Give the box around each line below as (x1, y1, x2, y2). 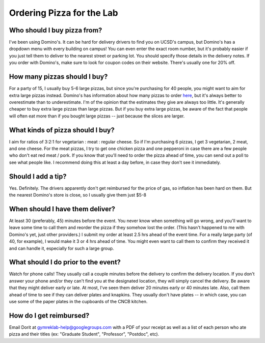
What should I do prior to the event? (9, 258, 121, 266)
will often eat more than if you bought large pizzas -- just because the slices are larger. (9, 113, 185, 119)
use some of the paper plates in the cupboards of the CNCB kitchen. (9, 299, 148, 305)
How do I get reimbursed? (9, 311, 90, 319)
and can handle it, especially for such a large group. (9, 245, 114, 251)
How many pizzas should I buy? (9, 73, 108, 81)
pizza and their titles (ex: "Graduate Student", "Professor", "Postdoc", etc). (9, 331, 159, 337)
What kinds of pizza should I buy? (9, 126, 115, 134)
